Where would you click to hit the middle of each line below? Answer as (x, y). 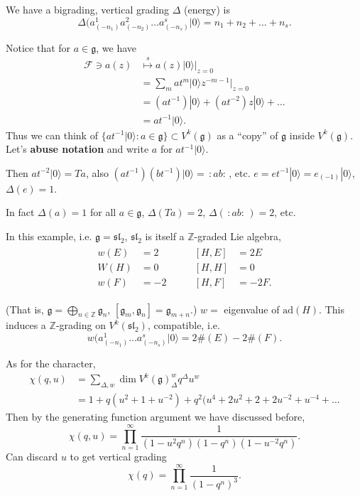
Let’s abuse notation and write (77, 149)
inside (302, 135)
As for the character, (51, 363)
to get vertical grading (118, 457)
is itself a (165, 236)
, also (97, 172)
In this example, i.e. (49, 236)
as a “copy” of (247, 135)
